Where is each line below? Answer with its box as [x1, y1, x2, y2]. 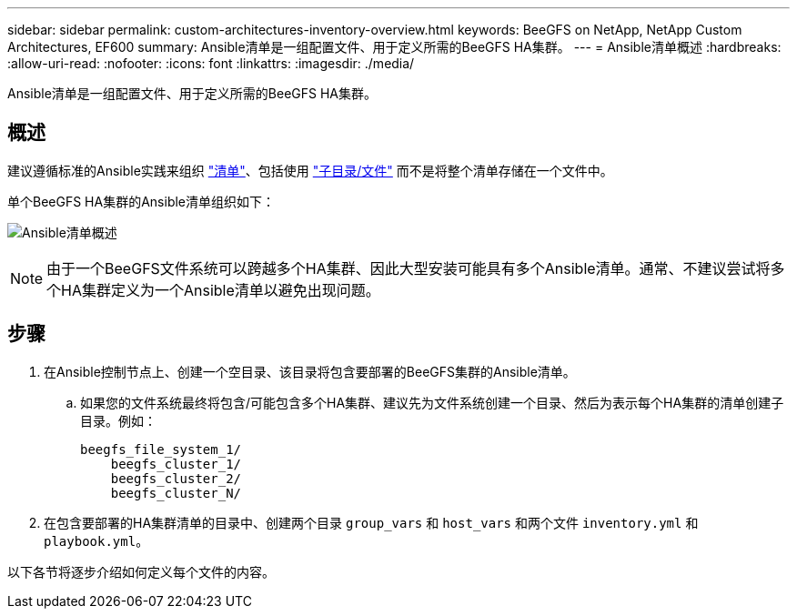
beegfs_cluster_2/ [110, 470, 242, 486]
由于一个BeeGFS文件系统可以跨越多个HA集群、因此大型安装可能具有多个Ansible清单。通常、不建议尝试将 [46, 258, 771, 278]
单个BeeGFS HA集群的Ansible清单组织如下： [7, 193, 276, 209]
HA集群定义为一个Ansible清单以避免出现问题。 [61, 280, 380, 299]
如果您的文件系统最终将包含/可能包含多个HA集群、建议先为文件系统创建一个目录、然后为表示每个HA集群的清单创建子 [80, 394, 784, 410]
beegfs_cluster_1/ [110, 456, 242, 471]
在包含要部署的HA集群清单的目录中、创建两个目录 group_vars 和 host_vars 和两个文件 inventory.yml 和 [44, 514, 699, 530]
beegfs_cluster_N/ [110, 485, 242, 500]
